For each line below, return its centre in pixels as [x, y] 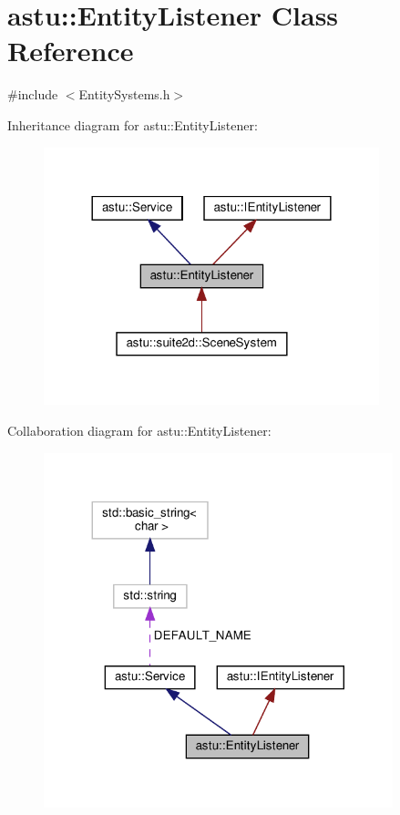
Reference [71, 51]
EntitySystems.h [124, 94]
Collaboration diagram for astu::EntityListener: [139, 430]
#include [33, 94]
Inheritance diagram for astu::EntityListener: [133, 124]
